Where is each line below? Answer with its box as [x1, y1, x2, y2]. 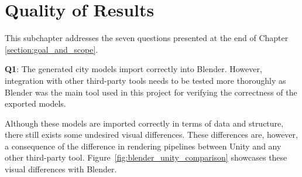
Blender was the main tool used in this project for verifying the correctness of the [5, 86, 297, 98]
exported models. [5, 97, 66, 110]
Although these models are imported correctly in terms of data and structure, [5, 117, 284, 129]
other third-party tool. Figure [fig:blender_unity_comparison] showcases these [5, 151, 287, 164]
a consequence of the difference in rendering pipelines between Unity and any [5, 139, 282, 152]
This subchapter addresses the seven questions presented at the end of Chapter [5, 32, 289, 44]
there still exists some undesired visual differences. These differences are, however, [5, 128, 298, 141]
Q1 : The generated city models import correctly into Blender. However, [5, 63, 262, 75]
